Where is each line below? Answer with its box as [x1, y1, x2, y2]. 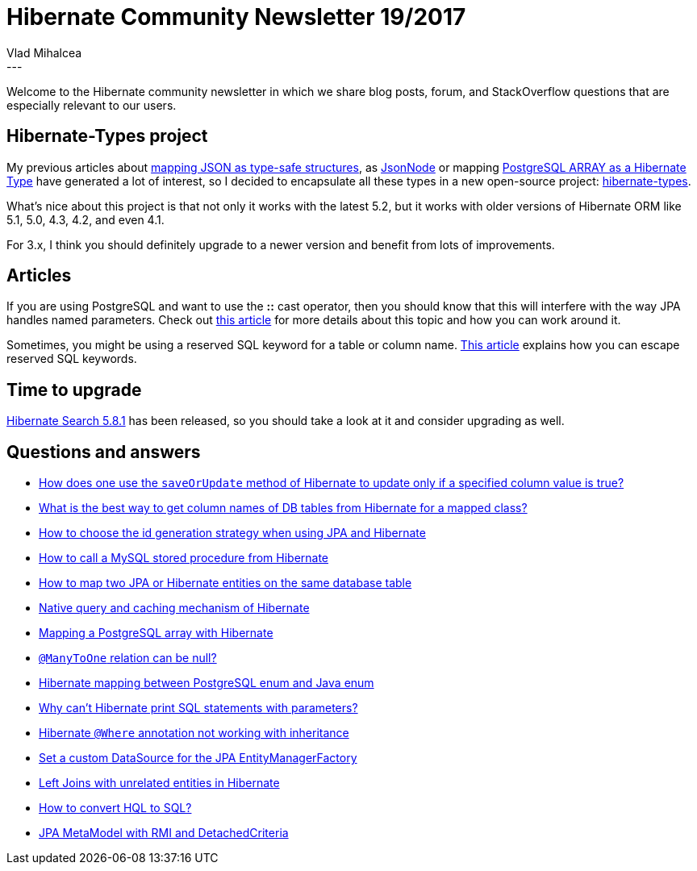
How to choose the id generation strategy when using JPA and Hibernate [39, 526, 426, 540]
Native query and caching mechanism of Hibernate [39, 601, 310, 615]
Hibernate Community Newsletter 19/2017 [6, 3, 466, 31]
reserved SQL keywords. [6, 352, 137, 366]
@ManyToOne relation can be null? [39, 651, 217, 665]
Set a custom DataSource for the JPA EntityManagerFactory [39, 751, 357, 765]
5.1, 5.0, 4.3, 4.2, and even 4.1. [6, 212, 165, 227]
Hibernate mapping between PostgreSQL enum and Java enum [39, 676, 374, 690]
